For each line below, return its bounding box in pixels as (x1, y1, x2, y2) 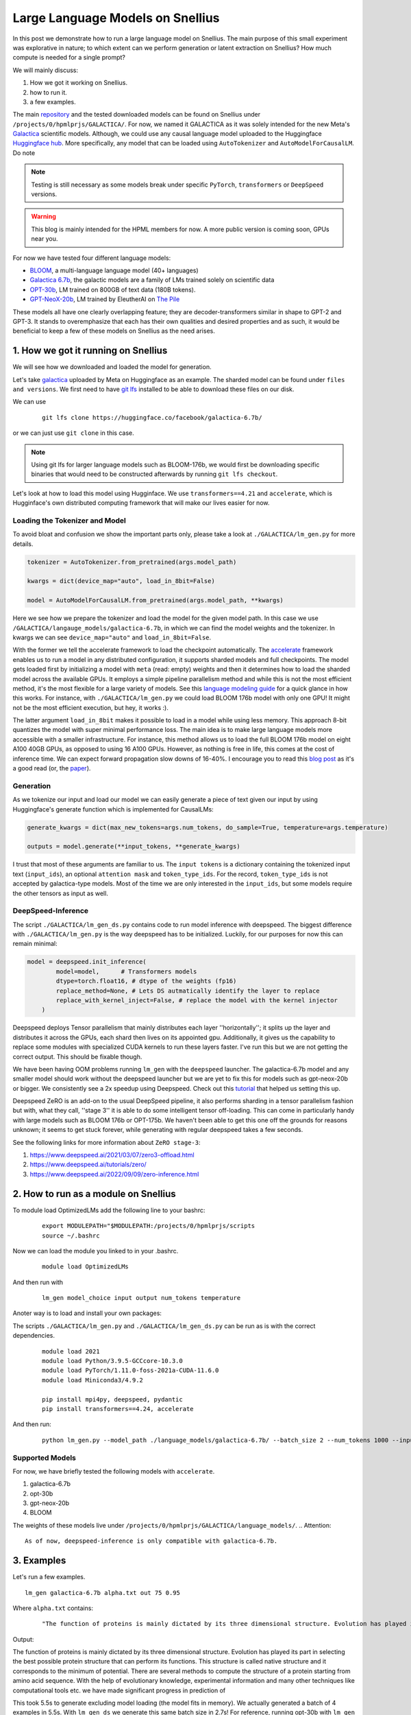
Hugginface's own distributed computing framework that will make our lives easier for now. (12, 499, 270, 507)
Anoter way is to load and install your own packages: (12, 1309, 162, 1317)
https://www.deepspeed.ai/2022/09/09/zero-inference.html (29, 1170, 199, 1178)
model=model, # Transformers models (55, 967, 197, 975)
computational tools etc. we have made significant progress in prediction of (12, 1686, 226, 1694)
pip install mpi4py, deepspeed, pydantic (42, 1395, 183, 1403)
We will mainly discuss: (12, 66, 79, 74)
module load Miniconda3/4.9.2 (42, 1376, 144, 1384)
